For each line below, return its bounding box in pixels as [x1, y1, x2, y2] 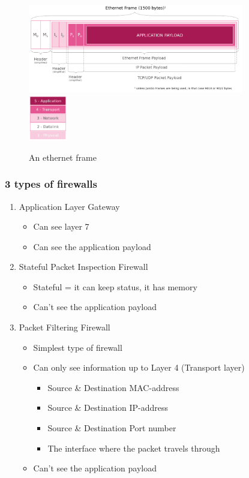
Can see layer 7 [33, 220, 89, 233]
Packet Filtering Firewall [19, 321, 110, 333]
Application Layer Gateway [19, 200, 120, 212]
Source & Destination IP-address [47, 401, 168, 414]
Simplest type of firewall [33, 341, 122, 353]
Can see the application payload [33, 240, 151, 252]
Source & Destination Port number [47, 422, 176, 434]
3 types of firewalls [5, 176, 98, 191]
